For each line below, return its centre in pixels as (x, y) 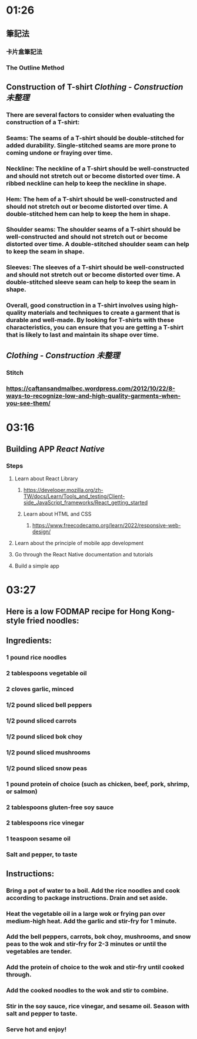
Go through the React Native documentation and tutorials (84, 555)
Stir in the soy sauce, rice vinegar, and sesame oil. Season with (98, 1007)
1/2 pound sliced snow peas (46, 768)
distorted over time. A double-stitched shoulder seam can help (98, 244)
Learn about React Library (46, 479)
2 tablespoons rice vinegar (45, 823)
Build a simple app (37, 566)
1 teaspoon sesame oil (38, 839)
